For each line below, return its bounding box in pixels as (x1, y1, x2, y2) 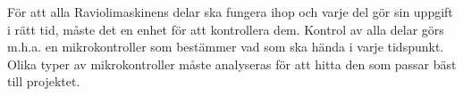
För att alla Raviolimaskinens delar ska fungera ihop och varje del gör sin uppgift (7, 3, 453, 20)
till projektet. (7, 72, 80, 91)
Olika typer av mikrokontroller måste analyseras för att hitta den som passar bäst (7, 54, 457, 73)
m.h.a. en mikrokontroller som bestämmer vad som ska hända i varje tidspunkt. (7, 37, 444, 56)
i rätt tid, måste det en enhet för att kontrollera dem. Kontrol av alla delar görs (7, 20, 444, 38)
